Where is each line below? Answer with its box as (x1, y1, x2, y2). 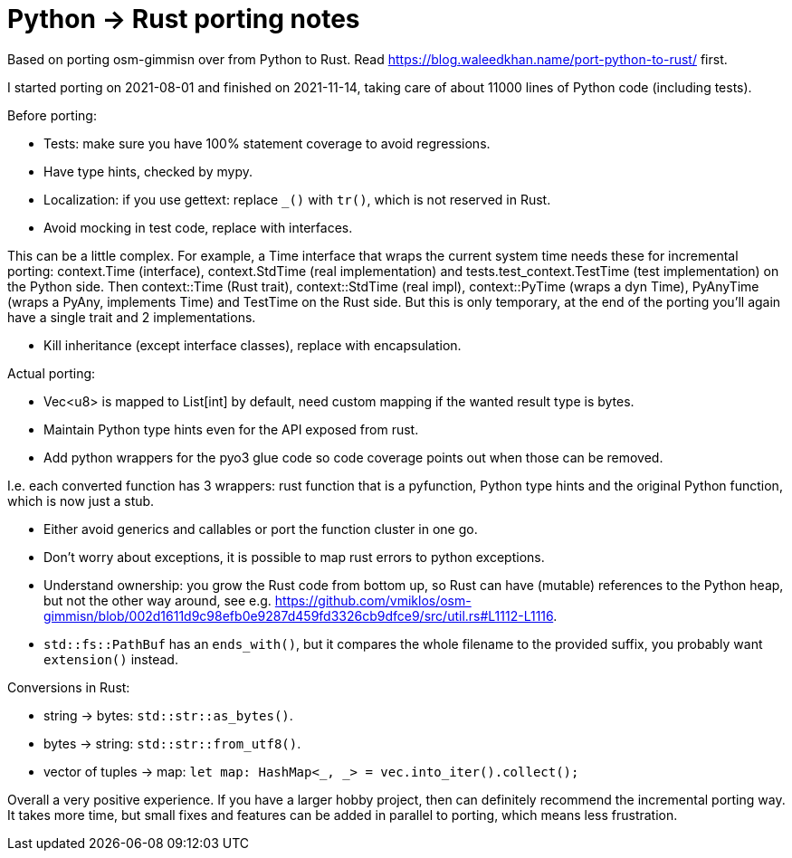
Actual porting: (7, 365, 96, 381)
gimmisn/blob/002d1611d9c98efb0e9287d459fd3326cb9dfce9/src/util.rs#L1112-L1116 (43, 607, 554, 624)
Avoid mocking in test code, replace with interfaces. (43, 219, 353, 235)
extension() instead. (43, 651, 178, 667)
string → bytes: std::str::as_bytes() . (43, 707, 293, 723)
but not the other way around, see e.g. (43, 592, 272, 608)
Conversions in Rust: (7, 679, 130, 695)
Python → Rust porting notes (7, 4, 360, 34)
